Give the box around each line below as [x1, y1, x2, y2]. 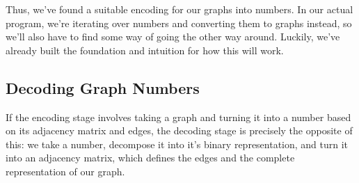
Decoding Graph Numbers [6, 77, 200, 98]
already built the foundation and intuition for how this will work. [6, 42, 284, 57]
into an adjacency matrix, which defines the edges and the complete [6, 150, 295, 165]
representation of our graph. [6, 164, 125, 178]
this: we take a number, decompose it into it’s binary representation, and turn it [6, 136, 349, 151]
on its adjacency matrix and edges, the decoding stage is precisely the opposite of [6, 123, 353, 138]
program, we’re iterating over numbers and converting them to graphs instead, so [6, 15, 352, 30]
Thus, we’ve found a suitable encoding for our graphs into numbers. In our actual [6, 2, 353, 16]
